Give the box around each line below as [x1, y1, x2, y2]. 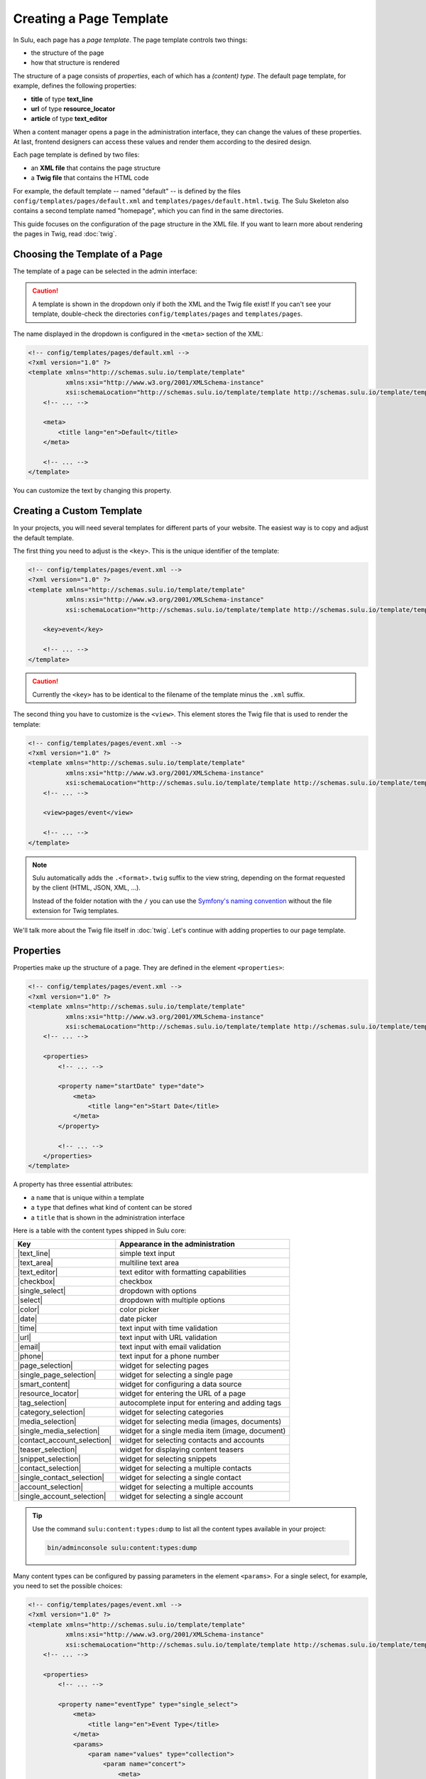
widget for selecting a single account [119, 1492, 244, 1501]
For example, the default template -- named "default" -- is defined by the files [13, 186, 241, 195]
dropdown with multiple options [119, 1295, 226, 1305]
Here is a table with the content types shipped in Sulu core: [13, 1226, 187, 1235]
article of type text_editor [31, 115, 108, 123]
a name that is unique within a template [31, 1193, 145, 1202]
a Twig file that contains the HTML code [31, 174, 149, 182]
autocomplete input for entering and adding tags [119, 1398, 282, 1408]
